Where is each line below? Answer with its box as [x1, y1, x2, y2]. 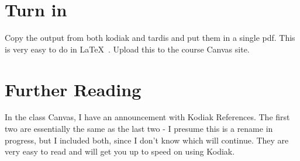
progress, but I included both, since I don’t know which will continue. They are [5, 134, 289, 146]
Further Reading [5, 77, 142, 101]
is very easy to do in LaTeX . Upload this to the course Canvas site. [5, 43, 250, 55]
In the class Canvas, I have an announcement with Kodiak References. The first [5, 111, 290, 123]
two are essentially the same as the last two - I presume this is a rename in [5, 123, 273, 135]
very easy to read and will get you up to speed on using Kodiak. [5, 145, 235, 157]
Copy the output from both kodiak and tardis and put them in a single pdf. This [5, 32, 295, 44]
